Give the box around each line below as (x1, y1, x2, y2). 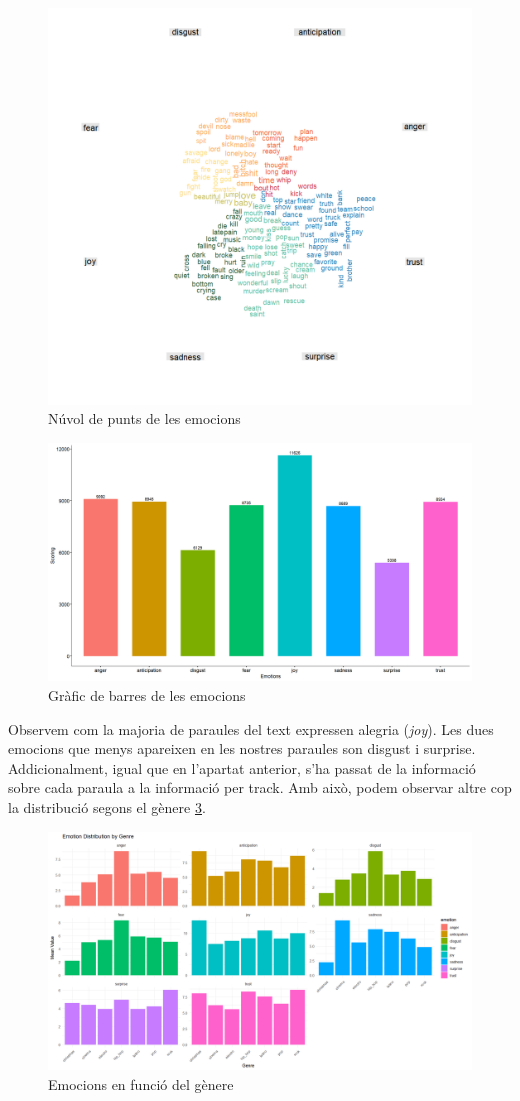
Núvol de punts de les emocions (48, 408, 241, 429)
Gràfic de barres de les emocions (48, 684, 246, 705)
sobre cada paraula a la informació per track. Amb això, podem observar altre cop (8, 777, 512, 798)
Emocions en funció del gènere (48, 1073, 234, 1094)
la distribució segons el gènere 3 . (8, 796, 206, 817)
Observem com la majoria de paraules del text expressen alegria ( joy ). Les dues (8, 718, 494, 739)
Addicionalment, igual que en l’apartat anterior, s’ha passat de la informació (8, 757, 476, 778)
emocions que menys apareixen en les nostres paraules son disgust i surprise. (8, 738, 476, 759)
